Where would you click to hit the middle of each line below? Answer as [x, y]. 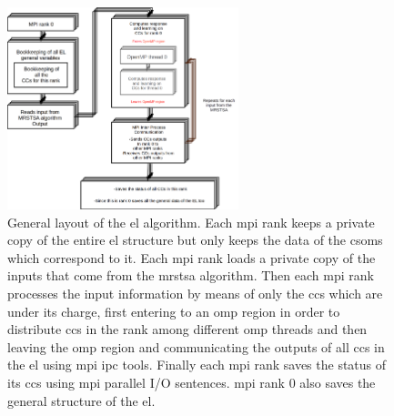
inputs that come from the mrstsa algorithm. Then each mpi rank [191, 275]
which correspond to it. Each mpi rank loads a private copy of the [192, 257]
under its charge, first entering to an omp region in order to [174, 311]
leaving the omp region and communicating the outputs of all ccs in [196, 346]
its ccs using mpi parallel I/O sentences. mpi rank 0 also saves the [192, 382]
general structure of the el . [81, 400]
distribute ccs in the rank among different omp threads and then [187, 329]
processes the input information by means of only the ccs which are [195, 294]
